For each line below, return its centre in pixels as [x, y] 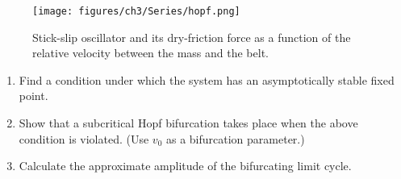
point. [33, 96]
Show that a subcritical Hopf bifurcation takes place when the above [188, 123]
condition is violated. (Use [84, 138]
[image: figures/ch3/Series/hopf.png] [136, 11]
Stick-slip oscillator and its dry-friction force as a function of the [192, 37]
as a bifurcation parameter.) [235, 138]
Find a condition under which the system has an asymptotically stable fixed [207, 79]
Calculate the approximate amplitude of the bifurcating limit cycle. [185, 166]
